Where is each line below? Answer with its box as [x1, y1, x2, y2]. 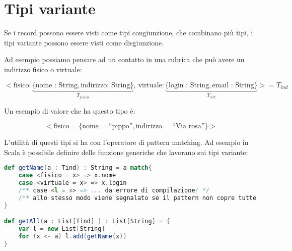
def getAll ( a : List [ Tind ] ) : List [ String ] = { [4, 218, 170, 225]
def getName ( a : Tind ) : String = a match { [4, 164, 152, 172]
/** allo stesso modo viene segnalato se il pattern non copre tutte [18, 194, 257, 202]
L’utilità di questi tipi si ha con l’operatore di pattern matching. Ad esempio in [4, 137, 249, 147]
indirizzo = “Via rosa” [135, 123, 205, 130]
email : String [212, 81, 254, 89]
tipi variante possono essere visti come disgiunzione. [4, 37, 164, 47]
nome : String [35, 81, 78, 89]
